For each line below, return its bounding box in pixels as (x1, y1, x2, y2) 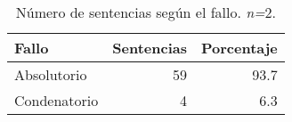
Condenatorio (14, 90, 99, 110)
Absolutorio (14, 64, 87, 85)
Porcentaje (200, 37, 278, 58)
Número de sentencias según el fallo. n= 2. (15, 2, 276, 22)
